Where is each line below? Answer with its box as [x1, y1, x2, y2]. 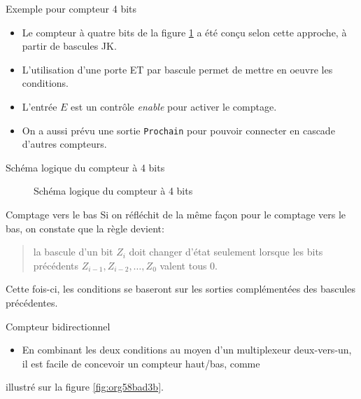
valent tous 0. [160, 258, 218, 272]
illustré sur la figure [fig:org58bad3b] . [6, 379, 164, 394]
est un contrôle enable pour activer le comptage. [71, 99, 277, 113]
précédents [33, 258, 79, 272]
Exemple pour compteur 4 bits [6, 1, 137, 15]
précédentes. [6, 295, 58, 309]
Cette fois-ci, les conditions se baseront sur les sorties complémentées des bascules [6, 281, 355, 296]
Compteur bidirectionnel [6, 318, 111, 333]
